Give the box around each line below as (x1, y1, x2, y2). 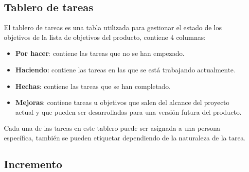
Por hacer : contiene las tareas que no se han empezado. (15, 48, 185, 58)
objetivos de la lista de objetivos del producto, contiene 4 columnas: (4, 32, 206, 42)
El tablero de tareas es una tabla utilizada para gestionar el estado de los (4, 22, 222, 33)
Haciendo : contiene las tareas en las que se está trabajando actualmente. (15, 64, 235, 74)
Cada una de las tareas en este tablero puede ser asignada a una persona (4, 123, 221, 133)
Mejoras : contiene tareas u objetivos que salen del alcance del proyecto (15, 97, 230, 107)
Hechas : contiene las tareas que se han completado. (15, 81, 171, 91)
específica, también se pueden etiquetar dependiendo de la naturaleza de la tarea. (4, 132, 246, 142)
